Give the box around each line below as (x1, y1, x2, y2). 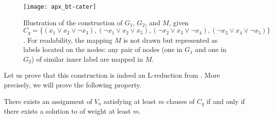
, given (169, 17, 189, 27)
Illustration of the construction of (23, 17, 123, 27)
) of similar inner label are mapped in (31, 53, 143, 64)
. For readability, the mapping (23, 34, 113, 45)
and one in (195, 44, 226, 54)
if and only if (206, 96, 245, 106)
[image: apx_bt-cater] (23, 3, 97, 10)
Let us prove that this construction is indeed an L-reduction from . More (4, 70, 220, 80)
